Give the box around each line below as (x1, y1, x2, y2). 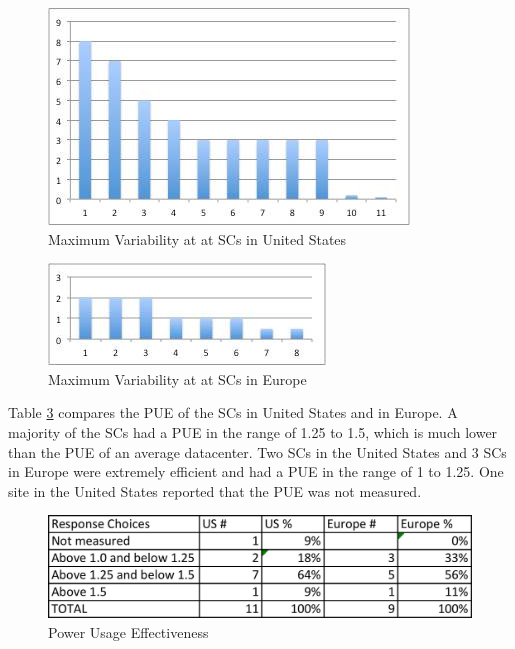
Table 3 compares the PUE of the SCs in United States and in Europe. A (8, 402, 458, 423)
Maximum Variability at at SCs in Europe (48, 368, 307, 389)
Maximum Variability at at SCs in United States (48, 228, 347, 249)
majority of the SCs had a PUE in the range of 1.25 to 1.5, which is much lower (8, 421, 498, 442)
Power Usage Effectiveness (48, 622, 209, 643)
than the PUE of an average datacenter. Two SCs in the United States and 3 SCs (8, 441, 507, 462)
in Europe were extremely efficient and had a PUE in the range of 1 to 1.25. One (8, 461, 504, 482)
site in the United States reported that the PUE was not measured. (8, 480, 422, 501)
